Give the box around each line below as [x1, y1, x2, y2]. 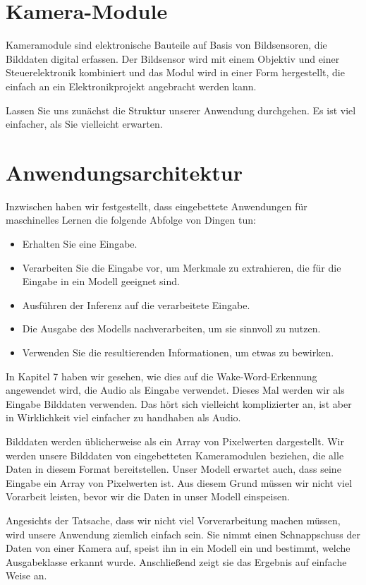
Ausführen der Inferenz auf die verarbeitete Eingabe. [22, 297, 250, 312]
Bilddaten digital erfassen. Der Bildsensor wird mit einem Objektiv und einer [6, 51, 340, 66]
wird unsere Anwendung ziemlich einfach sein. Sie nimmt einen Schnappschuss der [6, 526, 360, 541]
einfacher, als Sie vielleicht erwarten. [6, 116, 163, 131]
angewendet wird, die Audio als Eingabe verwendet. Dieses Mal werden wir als [6, 382, 345, 397]
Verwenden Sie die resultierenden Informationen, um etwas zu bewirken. [22, 344, 334, 359]
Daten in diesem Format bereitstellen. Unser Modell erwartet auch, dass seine [6, 462, 341, 476]
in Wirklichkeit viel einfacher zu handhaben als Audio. [6, 410, 241, 425]
